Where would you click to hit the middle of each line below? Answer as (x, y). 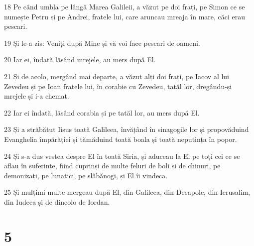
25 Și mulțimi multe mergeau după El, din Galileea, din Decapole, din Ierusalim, (127, 192)
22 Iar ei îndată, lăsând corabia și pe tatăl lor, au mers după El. (102, 112)
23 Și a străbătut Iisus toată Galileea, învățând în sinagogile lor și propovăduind (127, 129)
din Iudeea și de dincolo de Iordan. (57, 201)
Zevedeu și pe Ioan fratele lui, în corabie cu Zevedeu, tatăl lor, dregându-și (118, 86)
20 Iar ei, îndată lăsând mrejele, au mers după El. (80, 60)
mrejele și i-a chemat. (37, 96)
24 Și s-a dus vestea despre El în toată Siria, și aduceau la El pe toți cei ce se (122, 156)
